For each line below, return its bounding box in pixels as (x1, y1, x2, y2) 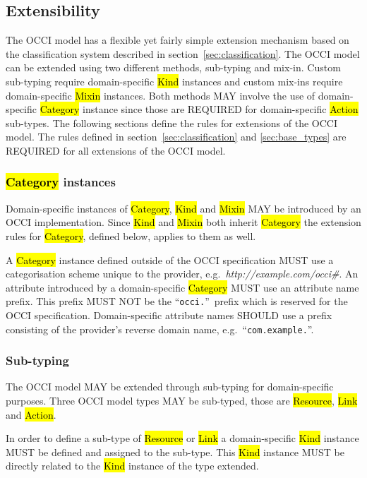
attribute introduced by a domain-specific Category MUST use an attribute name (6, 280, 359, 294)
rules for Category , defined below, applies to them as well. (6, 228, 256, 243)
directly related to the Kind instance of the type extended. (6, 458, 259, 473)
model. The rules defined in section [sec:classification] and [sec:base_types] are (6, 129, 347, 144)
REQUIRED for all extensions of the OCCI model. (6, 143, 226, 157)
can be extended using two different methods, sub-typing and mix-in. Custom (6, 60, 341, 75)
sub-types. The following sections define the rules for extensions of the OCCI (6, 115, 337, 130)
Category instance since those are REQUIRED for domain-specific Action (40, 102, 359, 116)
